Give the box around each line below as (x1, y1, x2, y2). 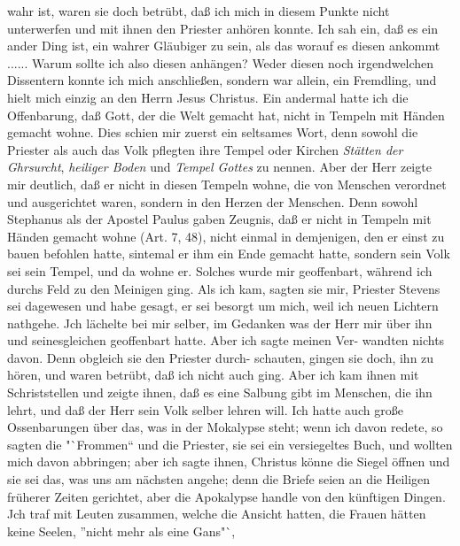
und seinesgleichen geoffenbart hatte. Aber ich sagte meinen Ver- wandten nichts (7, 331, 445, 350)
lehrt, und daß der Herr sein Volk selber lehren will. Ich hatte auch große (7, 400, 403, 419)
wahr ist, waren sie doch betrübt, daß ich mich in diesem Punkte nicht (7, 2, 390, 19)
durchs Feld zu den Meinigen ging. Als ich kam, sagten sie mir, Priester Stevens (7, 279, 441, 297)
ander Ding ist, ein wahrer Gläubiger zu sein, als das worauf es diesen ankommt (7, 36, 441, 55)
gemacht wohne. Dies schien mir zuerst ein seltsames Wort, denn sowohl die (7, 123, 418, 142)
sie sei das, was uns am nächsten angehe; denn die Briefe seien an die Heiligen (7, 470, 431, 488)
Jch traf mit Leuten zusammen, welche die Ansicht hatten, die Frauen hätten (7, 504, 426, 523)
